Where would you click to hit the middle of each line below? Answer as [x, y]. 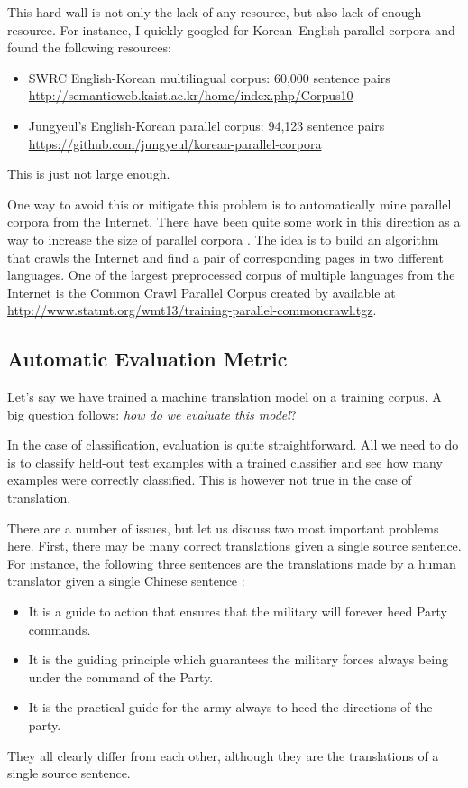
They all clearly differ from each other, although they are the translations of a [223, 755]
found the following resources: [89, 47]
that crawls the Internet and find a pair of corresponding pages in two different [225, 257]
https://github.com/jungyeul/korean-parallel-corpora [175, 143]
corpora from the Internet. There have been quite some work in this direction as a [234, 222]
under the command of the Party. [121, 677]
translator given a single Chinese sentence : [126, 581]
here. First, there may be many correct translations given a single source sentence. [234, 546]
